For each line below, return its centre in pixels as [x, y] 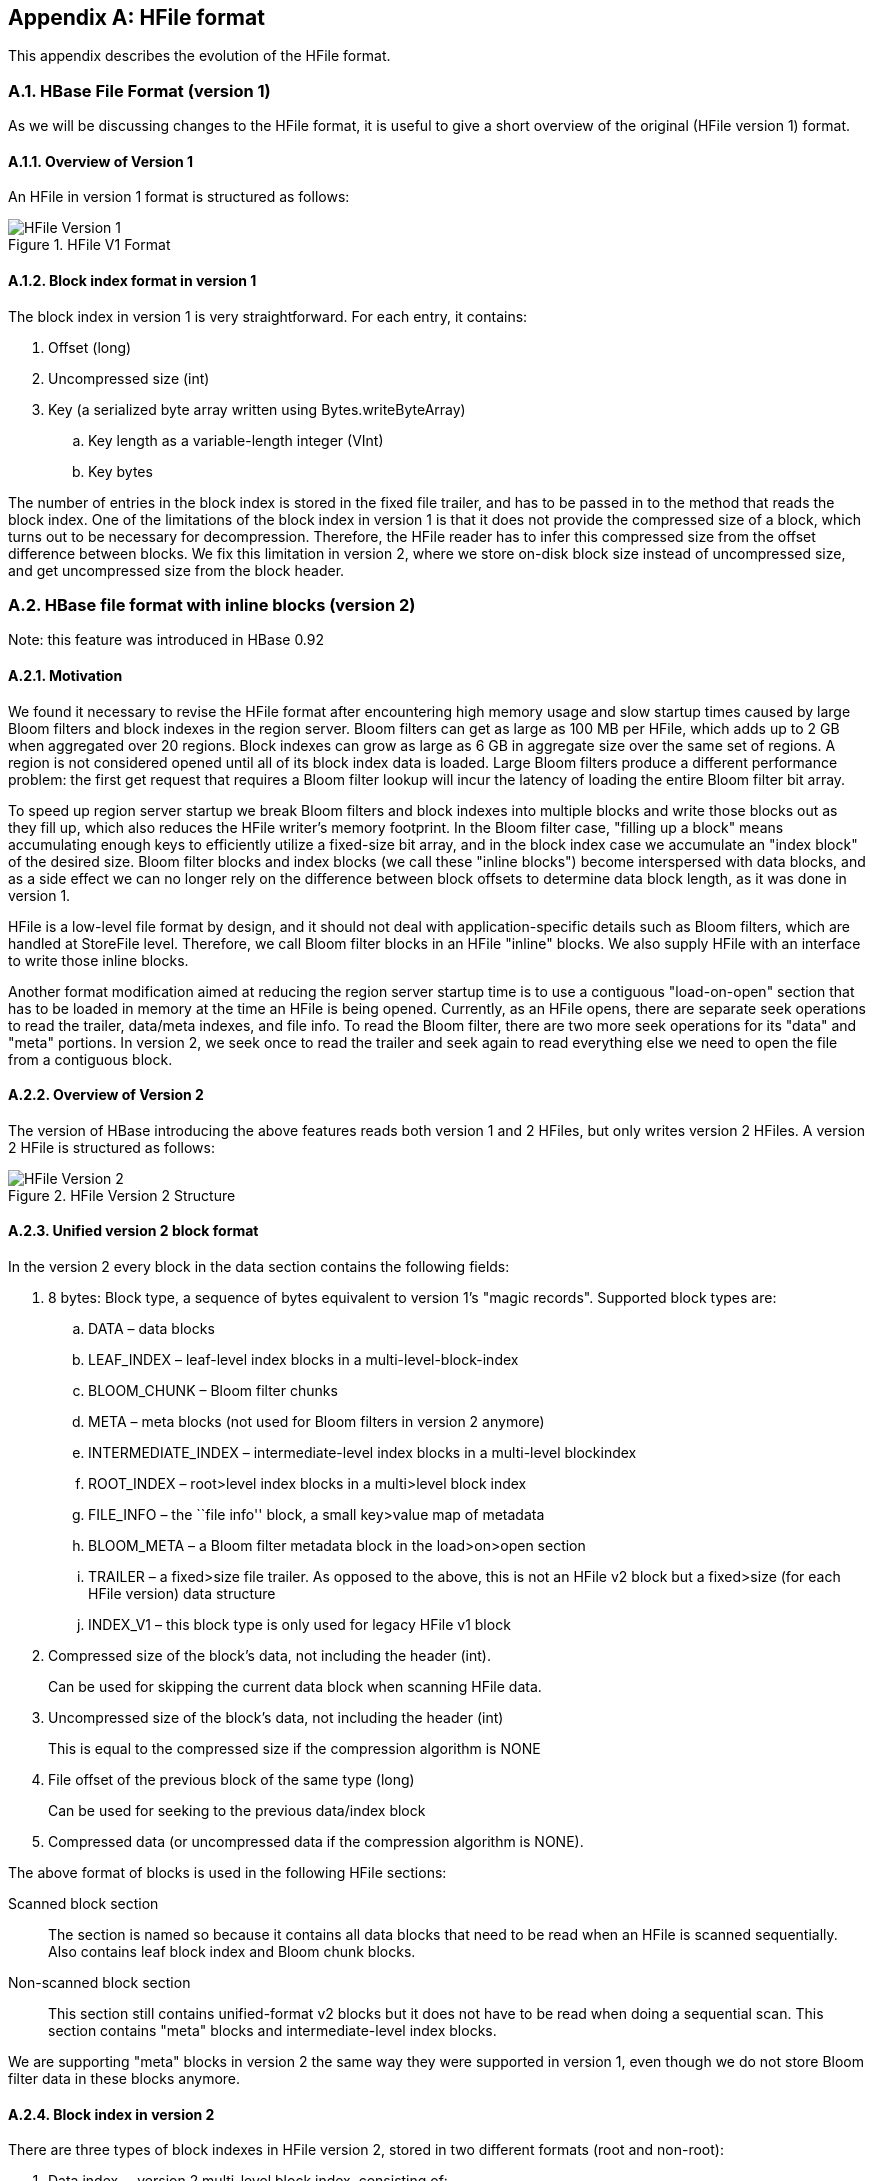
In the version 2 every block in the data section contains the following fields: [259, 1267]
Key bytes [120, 471]
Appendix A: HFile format [136, 17]
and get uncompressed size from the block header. [176, 570]
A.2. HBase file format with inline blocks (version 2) [212, 604]
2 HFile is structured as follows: [111, 1147]
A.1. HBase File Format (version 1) [139, 90]
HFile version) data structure [182, 1594]
